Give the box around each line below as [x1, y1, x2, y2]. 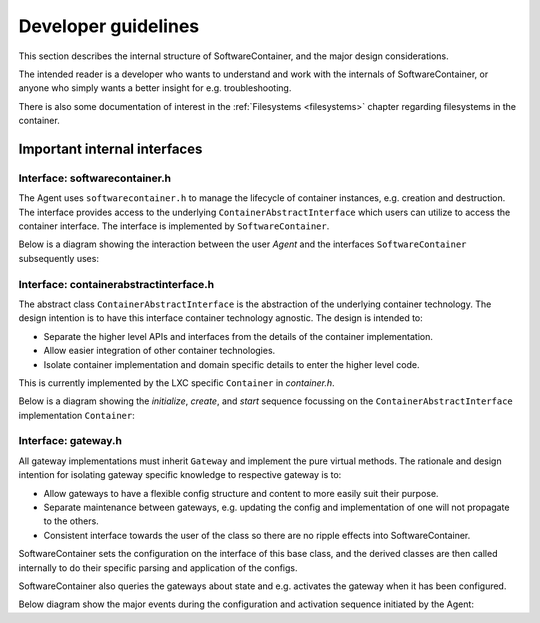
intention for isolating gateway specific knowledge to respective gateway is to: [18, 469, 342, 481]
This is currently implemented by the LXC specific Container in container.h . [18, 376, 335, 389]
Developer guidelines [18, 15, 200, 37]
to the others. [43, 515, 99, 527]
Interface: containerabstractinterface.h [18, 277, 215, 291]
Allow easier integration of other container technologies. [43, 345, 276, 357]
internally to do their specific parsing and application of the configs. [18, 561, 298, 574]
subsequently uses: [18, 252, 100, 264]
